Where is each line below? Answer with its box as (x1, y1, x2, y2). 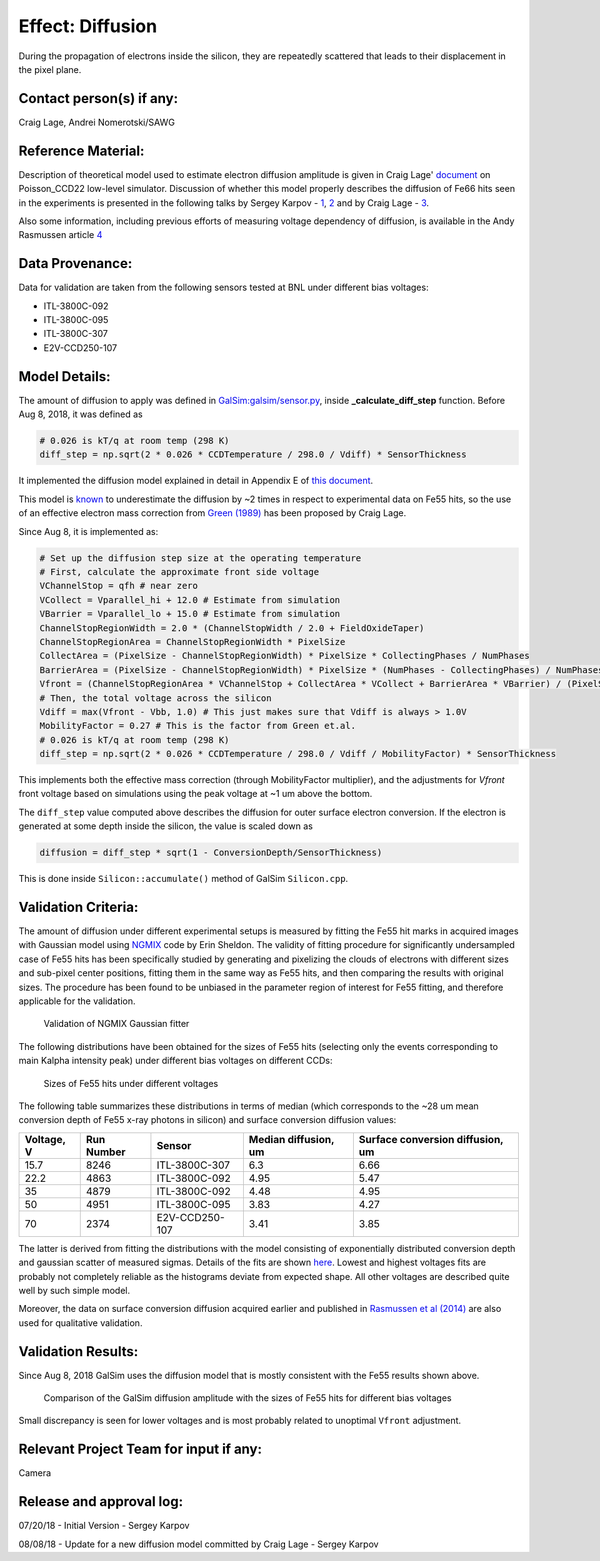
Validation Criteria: (18, 899, 139, 915)
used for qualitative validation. (18, 1316, 143, 1329)
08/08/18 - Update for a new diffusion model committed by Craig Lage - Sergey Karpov (18, 1538, 379, 1550)
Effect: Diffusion (18, 15, 158, 37)
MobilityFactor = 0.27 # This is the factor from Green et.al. (39, 720, 357, 732)
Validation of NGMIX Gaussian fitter (43, 1018, 190, 1030)
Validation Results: (18, 1343, 139, 1360)
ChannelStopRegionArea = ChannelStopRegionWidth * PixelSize (39, 636, 346, 647)
